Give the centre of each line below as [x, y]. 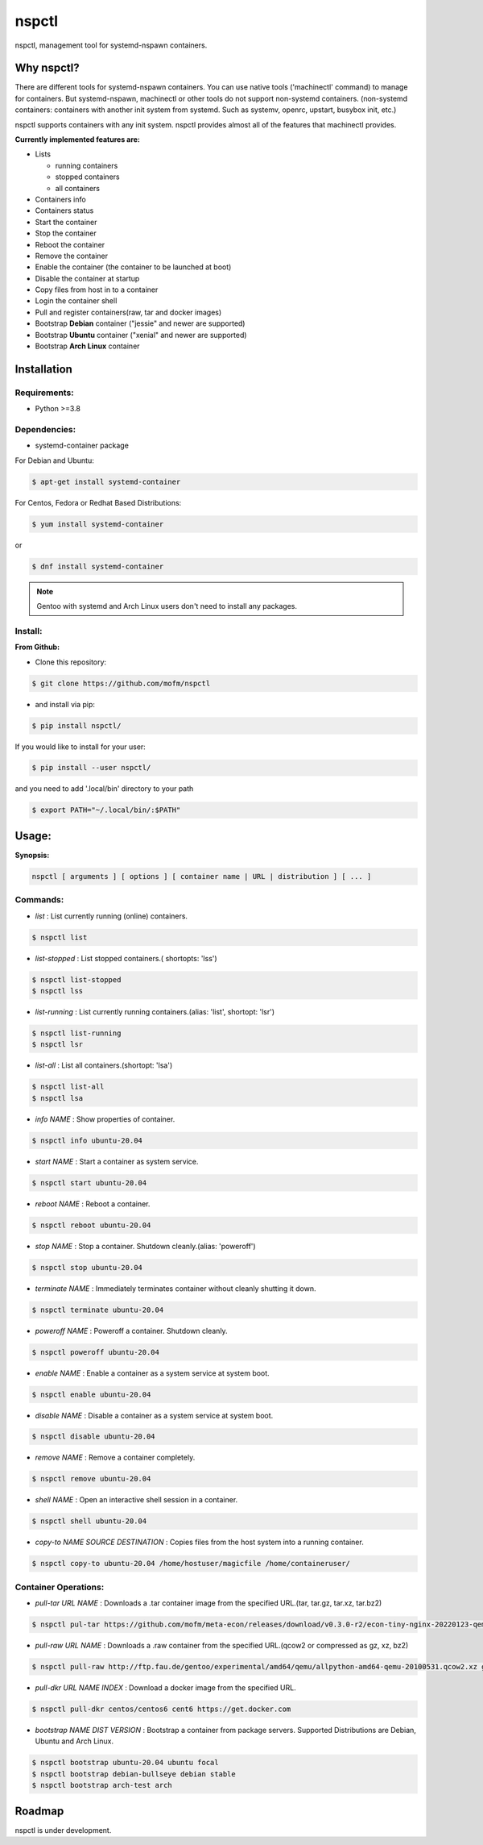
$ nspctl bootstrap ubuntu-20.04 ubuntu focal [125, 1763]
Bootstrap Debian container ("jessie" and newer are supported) [140, 323]
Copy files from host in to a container [97, 289]
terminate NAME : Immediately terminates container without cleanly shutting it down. [176, 1288]
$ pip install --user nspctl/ [91, 768]
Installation [43, 369]
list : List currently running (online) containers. [111, 916]
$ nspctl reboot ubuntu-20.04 [91, 1225]
